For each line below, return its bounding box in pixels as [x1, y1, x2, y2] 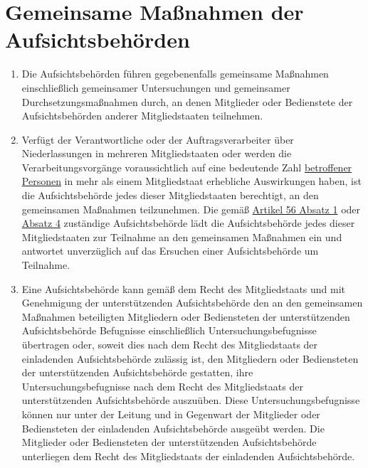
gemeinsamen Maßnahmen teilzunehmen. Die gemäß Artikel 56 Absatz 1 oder [21, 201, 361, 216]
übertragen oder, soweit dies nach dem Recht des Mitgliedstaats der [21, 337, 318, 351]
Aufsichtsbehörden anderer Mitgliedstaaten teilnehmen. [21, 108, 263, 123]
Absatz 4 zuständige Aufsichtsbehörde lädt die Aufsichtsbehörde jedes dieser [21, 216, 355, 230]
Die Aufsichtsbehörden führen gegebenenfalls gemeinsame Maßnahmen [21, 66, 329, 81]
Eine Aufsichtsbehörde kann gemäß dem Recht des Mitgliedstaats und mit [21, 281, 346, 296]
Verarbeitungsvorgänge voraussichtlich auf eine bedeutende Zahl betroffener [21, 159, 352, 174]
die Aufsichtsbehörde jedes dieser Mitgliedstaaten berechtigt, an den [21, 188, 319, 203]
